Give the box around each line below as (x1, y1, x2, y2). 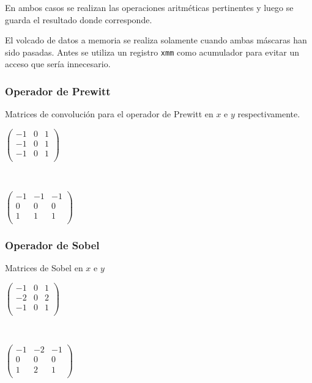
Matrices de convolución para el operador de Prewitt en (5, 108, 214, 120)
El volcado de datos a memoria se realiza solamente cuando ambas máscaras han (5, 34, 307, 46)
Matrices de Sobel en (5, 261, 83, 274)
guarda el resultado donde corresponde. (5, 13, 152, 26)
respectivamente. (237, 108, 300, 120)
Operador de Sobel (5, 237, 100, 252)
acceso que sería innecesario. (5, 57, 111, 70)
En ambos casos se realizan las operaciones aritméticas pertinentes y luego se (5, 1, 294, 13)
